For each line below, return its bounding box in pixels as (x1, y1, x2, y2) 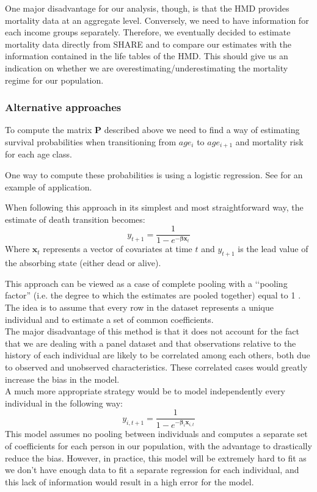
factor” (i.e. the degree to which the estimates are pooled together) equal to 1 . (5, 289, 301, 302)
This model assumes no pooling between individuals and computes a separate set (5, 427, 308, 440)
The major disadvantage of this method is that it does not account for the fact (5, 325, 299, 338)
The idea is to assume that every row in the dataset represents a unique (5, 301, 274, 314)
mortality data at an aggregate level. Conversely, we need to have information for (5, 13, 309, 26)
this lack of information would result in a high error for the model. (5, 475, 254, 488)
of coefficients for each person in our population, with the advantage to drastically (5, 440, 312, 452)
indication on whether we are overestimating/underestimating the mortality (5, 61, 288, 74)
